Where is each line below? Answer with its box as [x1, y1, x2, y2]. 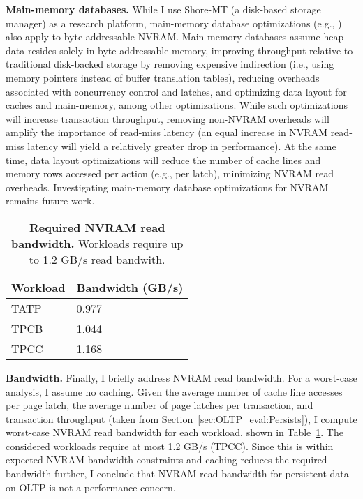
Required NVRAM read [29, 218, 165, 235]
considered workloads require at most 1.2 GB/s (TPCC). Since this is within [6, 438, 334, 453]
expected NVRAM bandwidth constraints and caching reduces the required [6, 452, 327, 467]
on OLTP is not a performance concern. [6, 479, 176, 494]
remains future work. [6, 193, 95, 208]
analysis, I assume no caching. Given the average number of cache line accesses [6, 384, 343, 399]
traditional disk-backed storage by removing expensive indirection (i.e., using [6, 57, 334, 71]
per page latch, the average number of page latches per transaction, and [6, 398, 313, 412]
